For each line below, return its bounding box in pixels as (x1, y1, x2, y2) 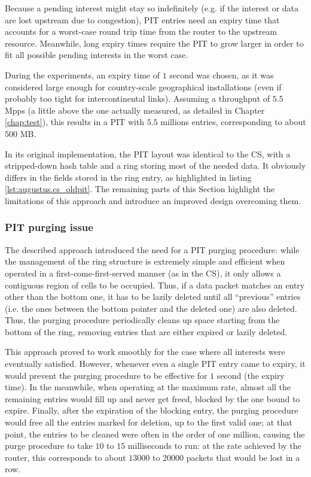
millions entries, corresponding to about (160, 116, 306, 128)
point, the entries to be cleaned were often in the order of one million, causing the (5, 427, 305, 440)
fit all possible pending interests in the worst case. (5, 48, 188, 61)
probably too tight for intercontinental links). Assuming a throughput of (5, 92, 270, 105)
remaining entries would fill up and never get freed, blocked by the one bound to (5, 392, 300, 405)
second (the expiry (217, 369, 285, 381)
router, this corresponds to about (5, 451, 126, 463)
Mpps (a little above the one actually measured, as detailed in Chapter (5, 104, 265, 116)
